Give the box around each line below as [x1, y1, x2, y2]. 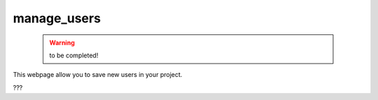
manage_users [13, 10, 101, 26]
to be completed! [49, 51, 99, 59]
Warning [49, 38, 75, 47]
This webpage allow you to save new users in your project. [13, 71, 183, 79]
